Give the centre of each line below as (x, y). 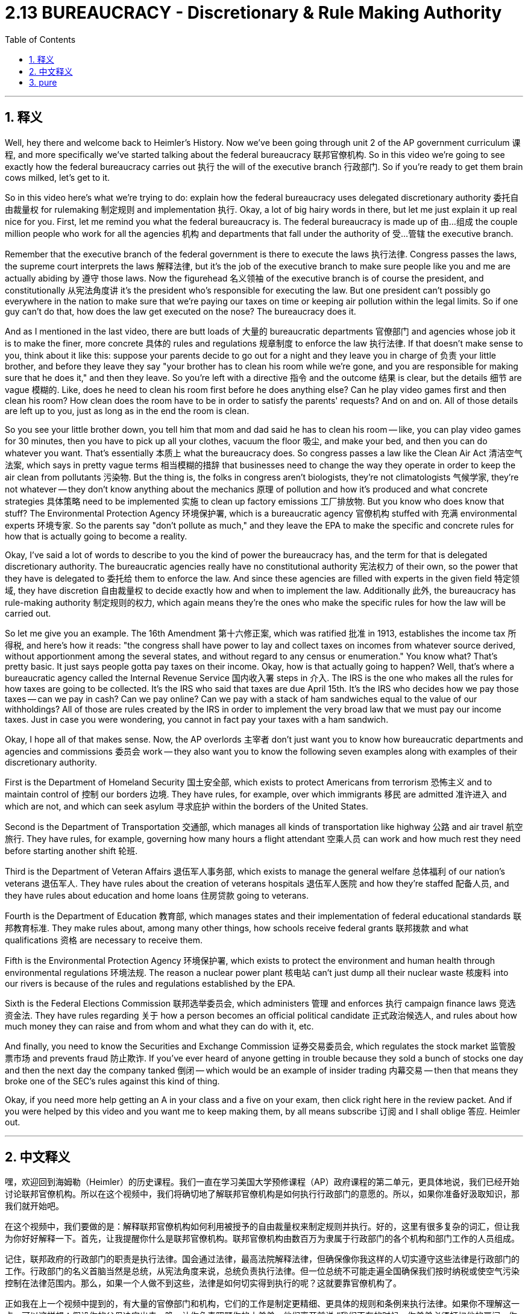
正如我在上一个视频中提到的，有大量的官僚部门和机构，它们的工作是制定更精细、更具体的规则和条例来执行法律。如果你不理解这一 (262, 1304)
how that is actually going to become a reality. (96, 536)
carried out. (28, 613)
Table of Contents (40, 39)
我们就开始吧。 (34, 1206)
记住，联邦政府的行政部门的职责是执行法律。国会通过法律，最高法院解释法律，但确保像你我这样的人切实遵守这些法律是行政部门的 (262, 1259)
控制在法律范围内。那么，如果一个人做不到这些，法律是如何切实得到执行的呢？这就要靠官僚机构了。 (203, 1283)
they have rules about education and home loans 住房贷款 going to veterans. (157, 895)
